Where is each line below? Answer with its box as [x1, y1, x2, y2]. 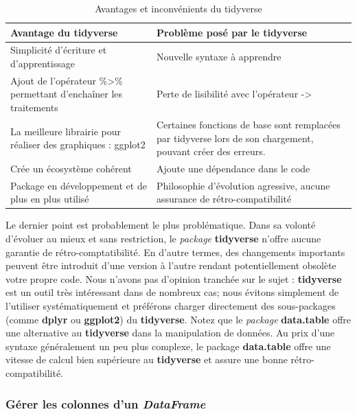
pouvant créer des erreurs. [157, 144, 266, 159]
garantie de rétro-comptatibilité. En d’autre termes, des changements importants [5, 244, 345, 259]
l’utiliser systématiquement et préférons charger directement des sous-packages [5, 299, 336, 313]
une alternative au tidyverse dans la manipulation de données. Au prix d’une [5, 325, 335, 340]
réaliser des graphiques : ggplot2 [10, 137, 146, 152]
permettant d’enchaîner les [10, 87, 123, 101]
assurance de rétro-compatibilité [157, 192, 292, 206]
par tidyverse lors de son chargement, [157, 130, 314, 145]
